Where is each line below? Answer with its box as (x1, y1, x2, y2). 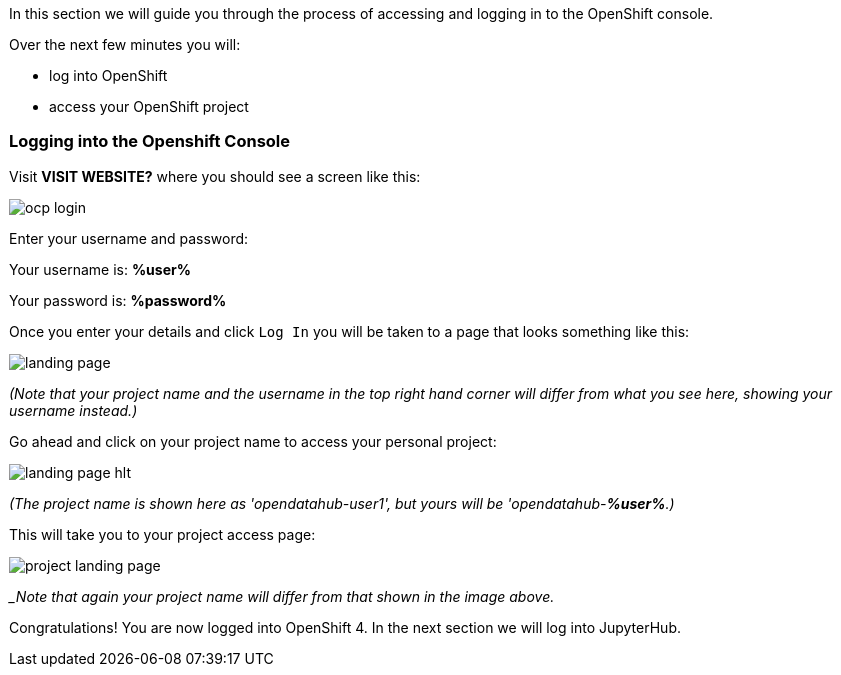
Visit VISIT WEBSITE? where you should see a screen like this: (9, 167, 421, 185)
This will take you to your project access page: (9, 525, 316, 543)
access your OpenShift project (49, 98, 249, 115)
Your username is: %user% (9, 260, 191, 278)
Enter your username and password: (9, 229, 249, 247)
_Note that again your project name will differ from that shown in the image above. (9, 587, 555, 605)
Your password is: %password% (9, 291, 227, 309)
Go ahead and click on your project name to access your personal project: (9, 432, 497, 450)
